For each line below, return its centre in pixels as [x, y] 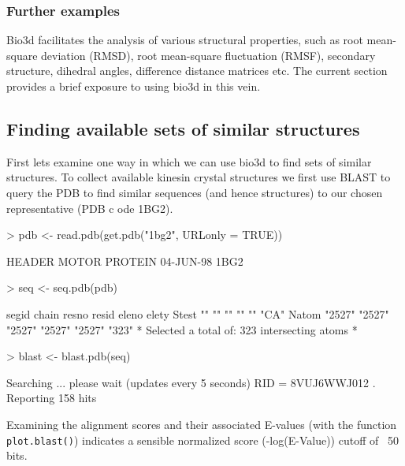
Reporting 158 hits [52, 398]
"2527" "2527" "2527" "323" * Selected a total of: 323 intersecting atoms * [182, 329]
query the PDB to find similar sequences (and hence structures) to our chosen [195, 192]
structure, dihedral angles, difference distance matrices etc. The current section [197, 71]
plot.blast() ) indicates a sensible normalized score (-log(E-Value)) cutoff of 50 [202, 440]
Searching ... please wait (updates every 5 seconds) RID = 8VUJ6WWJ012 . [191, 382]
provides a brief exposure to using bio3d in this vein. [134, 86]
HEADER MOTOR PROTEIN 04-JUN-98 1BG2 [125, 261]
